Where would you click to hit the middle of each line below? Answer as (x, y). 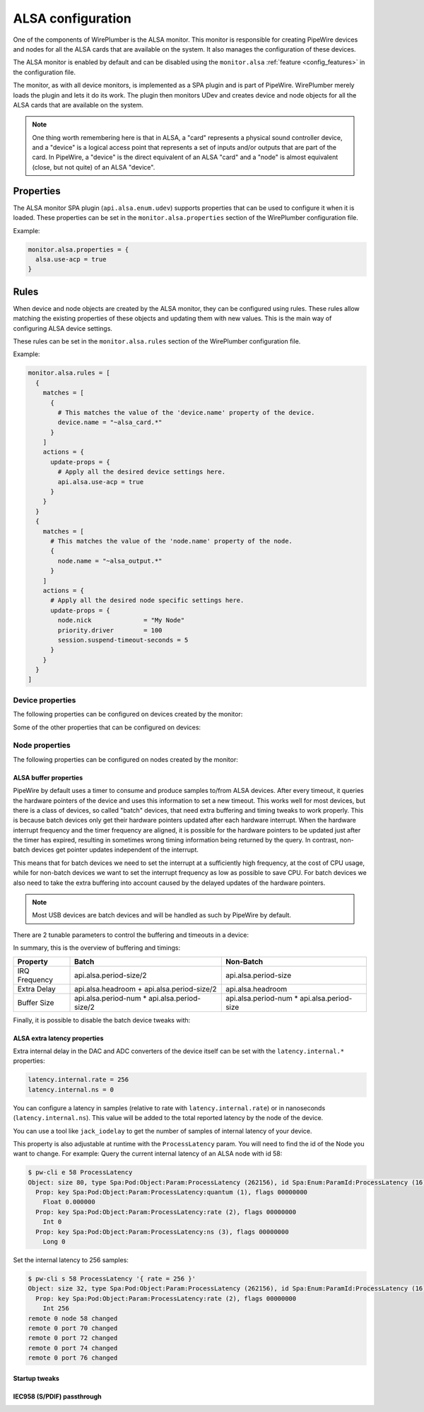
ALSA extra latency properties (58, 1038)
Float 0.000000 (69, 1202)
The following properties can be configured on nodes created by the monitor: (125, 759)
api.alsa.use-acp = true (101, 482)
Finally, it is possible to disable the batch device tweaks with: (102, 1020)
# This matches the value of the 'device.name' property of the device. (186, 412)
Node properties (42, 746)
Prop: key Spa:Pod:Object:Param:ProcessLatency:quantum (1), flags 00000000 (171, 1192)
